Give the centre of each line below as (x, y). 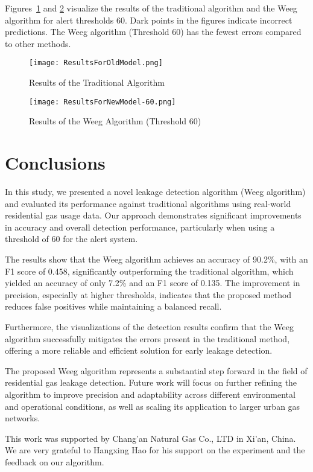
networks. (23, 418)
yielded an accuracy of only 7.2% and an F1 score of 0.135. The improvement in (153, 283)
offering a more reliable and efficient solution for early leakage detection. (139, 350)
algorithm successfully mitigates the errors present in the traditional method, (147, 338)
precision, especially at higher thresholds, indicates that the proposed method (148, 294)
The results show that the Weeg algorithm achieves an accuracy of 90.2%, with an (156, 259)
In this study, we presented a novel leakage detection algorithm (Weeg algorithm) (155, 191)
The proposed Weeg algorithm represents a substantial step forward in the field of (156, 370)
